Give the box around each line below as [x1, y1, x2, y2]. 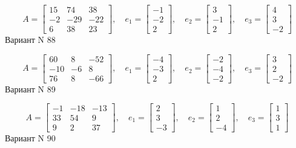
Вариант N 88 [5, 33, 56, 46]
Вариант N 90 [5, 132, 56, 144]
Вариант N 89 [5, 82, 56, 95]
